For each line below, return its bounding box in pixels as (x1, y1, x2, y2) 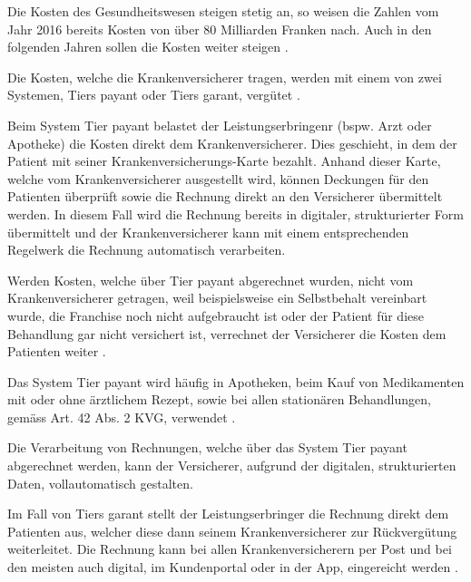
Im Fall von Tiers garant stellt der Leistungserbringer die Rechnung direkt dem (7, 504, 449, 523)
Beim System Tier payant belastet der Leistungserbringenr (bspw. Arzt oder (7, 115, 432, 134)
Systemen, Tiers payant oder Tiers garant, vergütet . (7, 85, 300, 104)
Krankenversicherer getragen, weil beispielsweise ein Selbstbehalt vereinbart (7, 288, 427, 307)
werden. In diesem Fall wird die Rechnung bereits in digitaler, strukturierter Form (7, 204, 464, 223)
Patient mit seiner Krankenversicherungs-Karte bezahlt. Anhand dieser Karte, (7, 151, 441, 170)
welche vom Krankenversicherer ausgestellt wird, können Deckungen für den (7, 169, 429, 188)
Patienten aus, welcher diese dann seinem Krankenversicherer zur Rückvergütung (7, 521, 457, 540)
